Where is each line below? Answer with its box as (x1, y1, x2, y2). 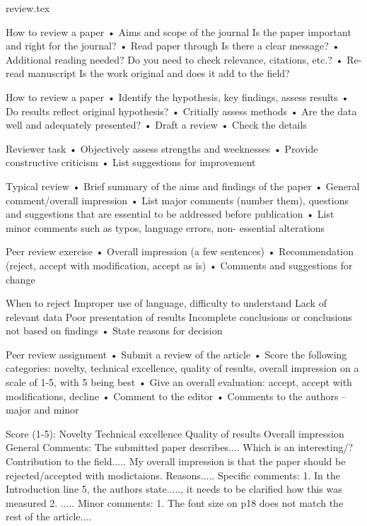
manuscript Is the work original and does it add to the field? (28, 66, 290, 81)
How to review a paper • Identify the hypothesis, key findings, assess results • (6, 89, 349, 104)
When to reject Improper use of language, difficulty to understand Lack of (6, 296, 327, 310)
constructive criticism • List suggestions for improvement (6, 155, 256, 170)
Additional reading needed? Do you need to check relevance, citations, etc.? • (6, 52, 344, 66)
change (6, 271, 35, 286)
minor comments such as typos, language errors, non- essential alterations (6, 220, 325, 235)
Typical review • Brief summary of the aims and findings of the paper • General (6, 178, 360, 193)
